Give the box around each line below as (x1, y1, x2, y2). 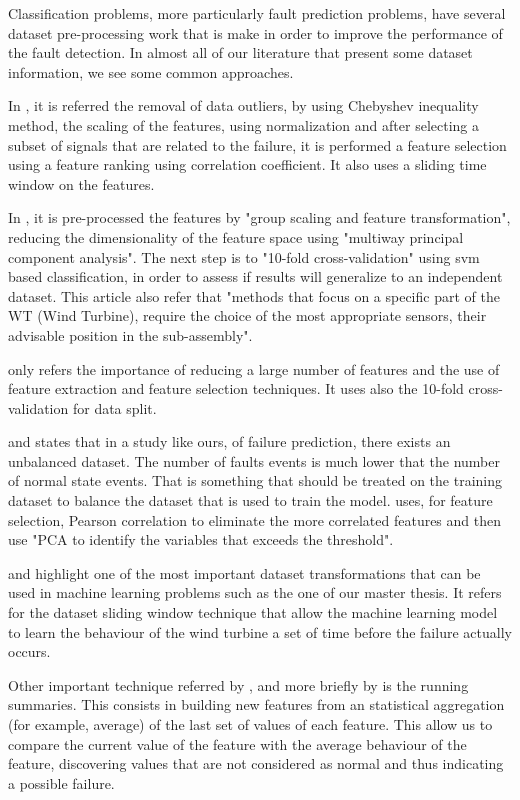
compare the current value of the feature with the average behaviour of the (8, 733, 467, 754)
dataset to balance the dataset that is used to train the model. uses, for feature (8, 490, 493, 511)
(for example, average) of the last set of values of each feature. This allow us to (8, 714, 493, 734)
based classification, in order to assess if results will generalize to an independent (8, 266, 503, 287)
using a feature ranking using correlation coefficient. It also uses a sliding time (8, 154, 487, 175)
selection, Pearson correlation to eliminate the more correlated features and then (8, 509, 502, 530)
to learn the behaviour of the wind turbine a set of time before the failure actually (8, 621, 512, 642)
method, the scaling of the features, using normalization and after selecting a (8, 114, 479, 135)
